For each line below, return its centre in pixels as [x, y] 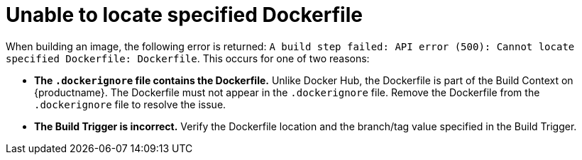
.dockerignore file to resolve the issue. [130, 104]
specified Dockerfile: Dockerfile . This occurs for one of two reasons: [188, 58]
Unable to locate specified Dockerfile [184, 15]
